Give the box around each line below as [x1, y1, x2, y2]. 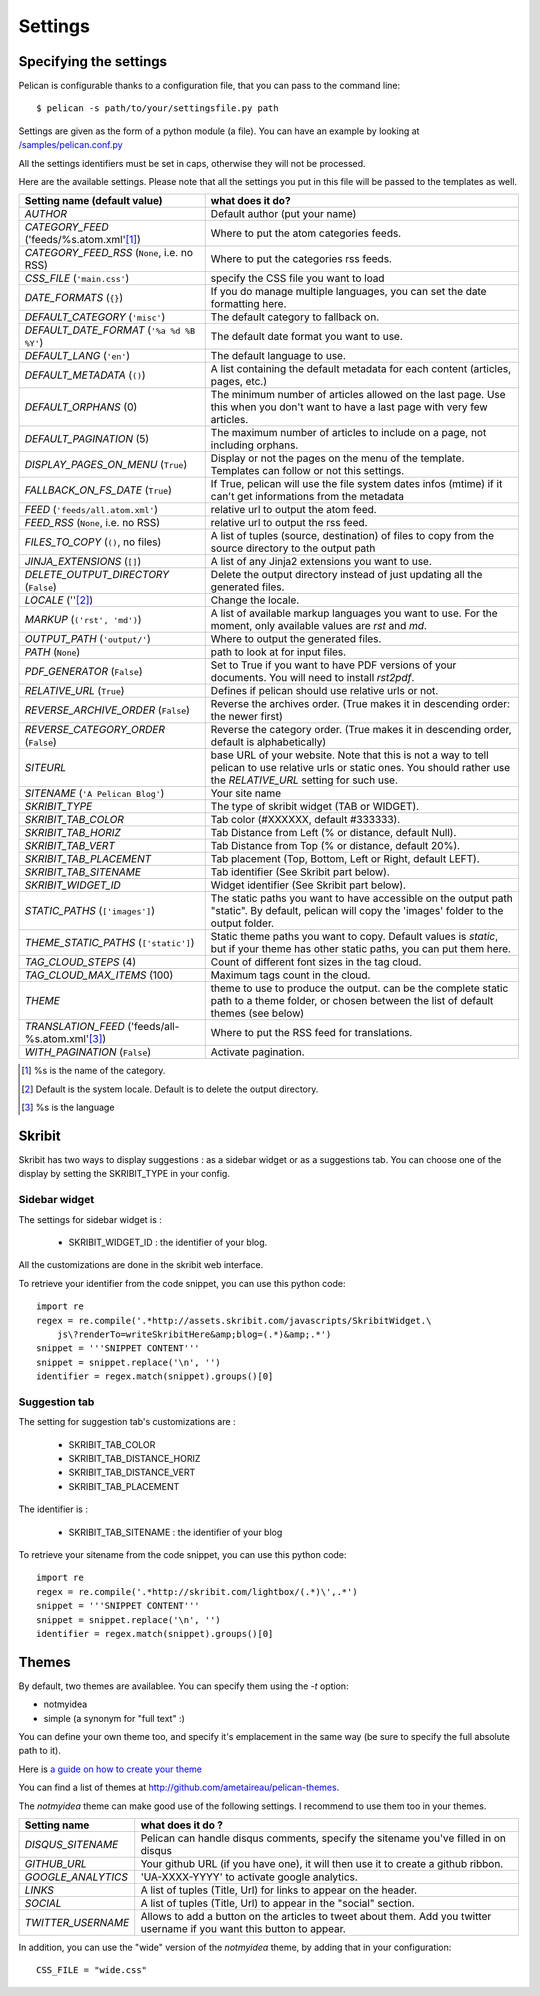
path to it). [18, 1745, 62, 1757]
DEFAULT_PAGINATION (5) [24, 432, 150, 446]
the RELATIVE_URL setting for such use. [210, 773, 399, 787]
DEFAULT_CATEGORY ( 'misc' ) [24, 310, 166, 324]
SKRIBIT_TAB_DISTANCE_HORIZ [68, 1453, 201, 1465]
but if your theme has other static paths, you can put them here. [210, 942, 512, 956]
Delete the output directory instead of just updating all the [210, 568, 483, 582]
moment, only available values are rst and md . [210, 619, 427, 633]
